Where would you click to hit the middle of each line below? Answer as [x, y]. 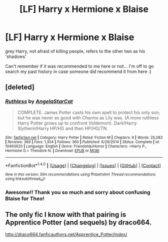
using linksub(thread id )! [25, 179]
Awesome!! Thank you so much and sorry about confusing [78, 192]
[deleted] [20, 87]
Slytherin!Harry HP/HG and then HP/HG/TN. [63, 128]
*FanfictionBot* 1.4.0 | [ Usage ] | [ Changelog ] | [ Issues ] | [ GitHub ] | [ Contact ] [83, 165]
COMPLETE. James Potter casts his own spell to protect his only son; [89, 112]
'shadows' [16, 56]
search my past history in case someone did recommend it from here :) [78, 71]
